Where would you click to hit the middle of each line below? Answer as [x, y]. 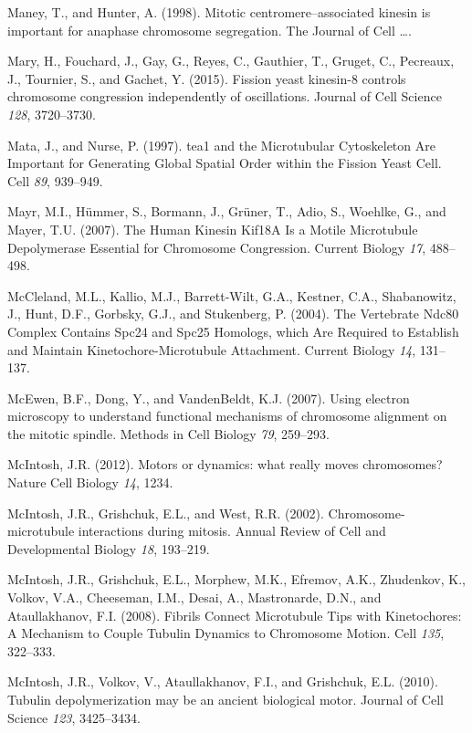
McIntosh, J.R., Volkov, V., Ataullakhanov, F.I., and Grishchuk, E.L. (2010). [223, 681]
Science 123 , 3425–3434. [74, 717]
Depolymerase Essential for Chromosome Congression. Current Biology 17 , [217, 247]
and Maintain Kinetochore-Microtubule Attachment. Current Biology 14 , [212, 349]
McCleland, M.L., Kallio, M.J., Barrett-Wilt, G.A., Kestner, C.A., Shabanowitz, [232, 295]
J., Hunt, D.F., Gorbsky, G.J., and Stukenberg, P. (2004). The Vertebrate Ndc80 [233, 314]
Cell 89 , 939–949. [55, 180]
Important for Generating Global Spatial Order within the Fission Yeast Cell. [225, 163]
